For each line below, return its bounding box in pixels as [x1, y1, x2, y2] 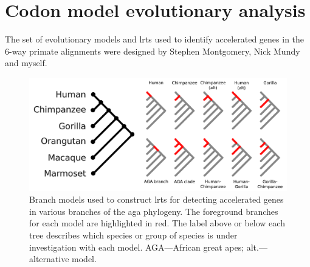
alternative [29, 252, 69, 265]
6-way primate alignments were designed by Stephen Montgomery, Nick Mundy [5, 44, 300, 57]
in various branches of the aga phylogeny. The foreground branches [29, 204, 278, 217]
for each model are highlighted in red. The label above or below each [29, 217, 285, 229]
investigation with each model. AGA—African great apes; [29, 240, 244, 253]
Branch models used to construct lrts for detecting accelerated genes [29, 193, 284, 206]
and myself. [5, 56, 47, 69]
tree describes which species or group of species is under [29, 229, 238, 242]
